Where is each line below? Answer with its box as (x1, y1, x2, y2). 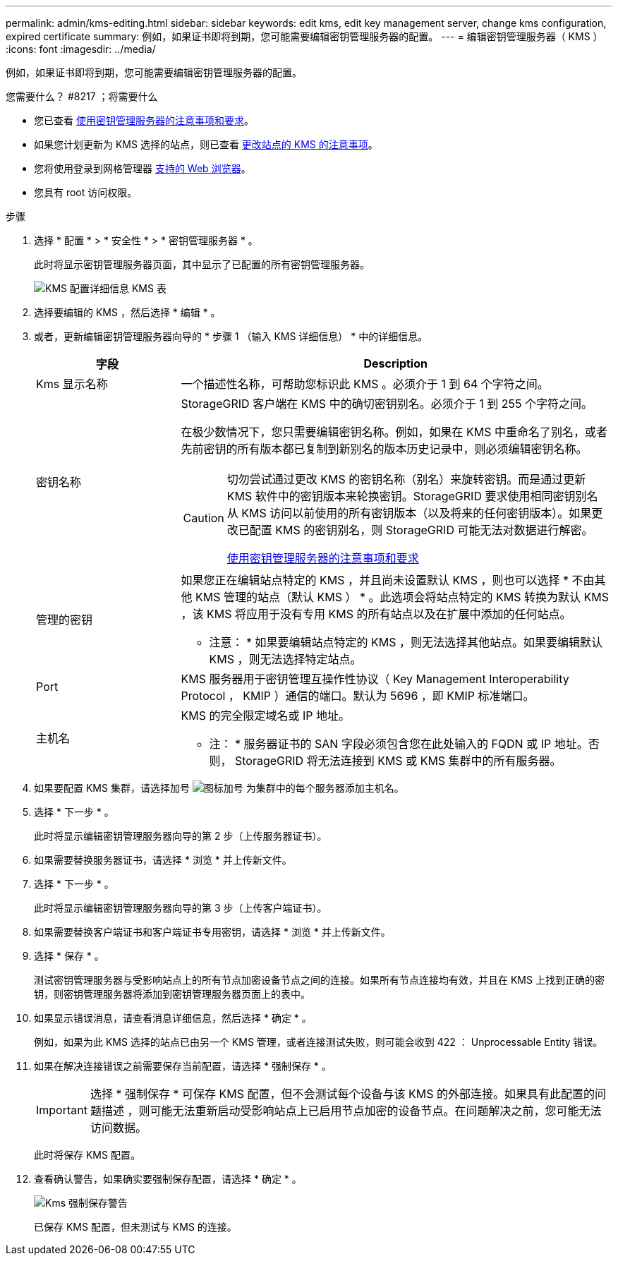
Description (363, 356, 428, 370)
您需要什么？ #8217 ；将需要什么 (6, 90, 158, 102)
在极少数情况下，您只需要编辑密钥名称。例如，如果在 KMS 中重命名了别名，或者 (181, 425, 607, 439)
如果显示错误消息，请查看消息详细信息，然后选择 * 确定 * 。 (34, 1012, 312, 1024)
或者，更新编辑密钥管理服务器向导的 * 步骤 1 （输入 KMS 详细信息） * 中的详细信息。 (34, 330, 428, 342)
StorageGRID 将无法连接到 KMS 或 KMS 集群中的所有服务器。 (235, 754, 562, 768)
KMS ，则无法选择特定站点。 (209, 652, 362, 666)
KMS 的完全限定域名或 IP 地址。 (181, 708, 350, 723)
